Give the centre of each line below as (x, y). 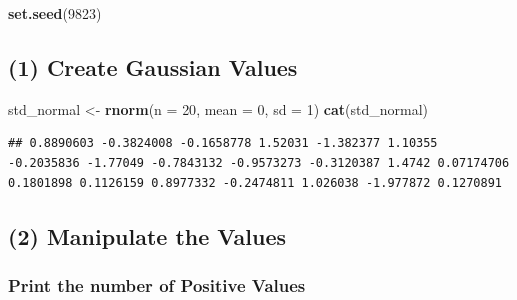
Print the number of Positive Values (157, 284)
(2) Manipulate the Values (147, 235)
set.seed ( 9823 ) (55, 13)
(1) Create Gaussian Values (153, 66)
